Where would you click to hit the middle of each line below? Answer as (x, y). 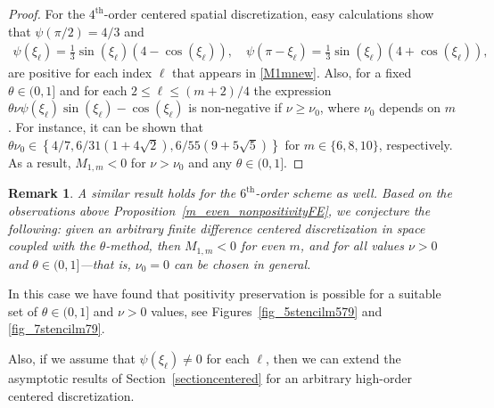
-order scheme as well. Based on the (354, 193)
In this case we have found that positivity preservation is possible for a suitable (225, 294)
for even (263, 245)
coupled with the (52, 245)
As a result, (40, 162)
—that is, (105, 263)
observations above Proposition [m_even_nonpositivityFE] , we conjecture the (219, 211)
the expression (292, 90)
